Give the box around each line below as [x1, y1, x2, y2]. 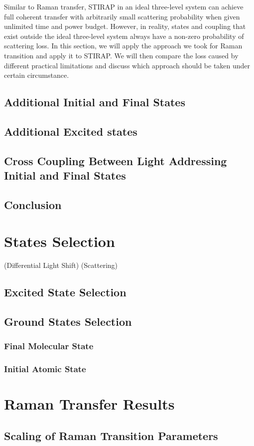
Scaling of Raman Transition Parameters [4, 428, 218, 443]
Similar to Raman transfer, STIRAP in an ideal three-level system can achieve [4, 1, 244, 11]
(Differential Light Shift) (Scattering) [4, 260, 118, 270]
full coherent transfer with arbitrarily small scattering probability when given [4, 11, 240, 21]
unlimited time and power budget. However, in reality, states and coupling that [4, 21, 246, 31]
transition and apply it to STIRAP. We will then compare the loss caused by [4, 50, 239, 60]
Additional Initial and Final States [4, 94, 185, 110]
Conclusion [4, 197, 62, 212]
